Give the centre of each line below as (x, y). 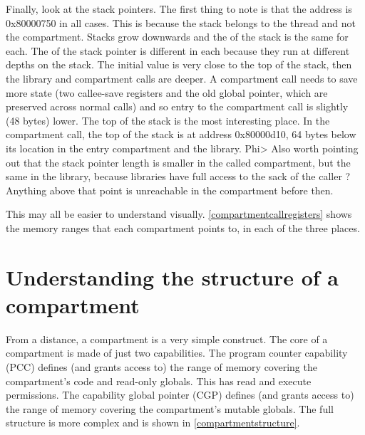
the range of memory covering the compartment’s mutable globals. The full (170, 408)
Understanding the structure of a (172, 277)
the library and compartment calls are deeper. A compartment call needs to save (182, 78)
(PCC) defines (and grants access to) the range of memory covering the (161, 367)
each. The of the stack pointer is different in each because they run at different (178, 50)
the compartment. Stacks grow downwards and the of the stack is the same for (177, 37)
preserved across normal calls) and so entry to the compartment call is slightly (177, 106)
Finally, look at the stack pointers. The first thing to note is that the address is (179, 9)
